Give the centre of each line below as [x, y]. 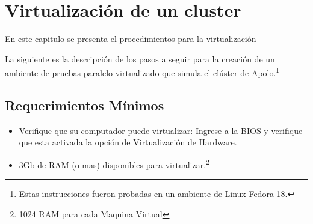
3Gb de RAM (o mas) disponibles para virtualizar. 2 [114, 163]
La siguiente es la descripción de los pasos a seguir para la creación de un [140, 59]
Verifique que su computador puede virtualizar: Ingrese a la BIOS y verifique [161, 130]
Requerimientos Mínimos [85, 105]
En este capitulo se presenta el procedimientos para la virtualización [131, 39]
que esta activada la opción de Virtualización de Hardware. [128, 142]
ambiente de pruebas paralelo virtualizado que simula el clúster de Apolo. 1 [142, 72]
